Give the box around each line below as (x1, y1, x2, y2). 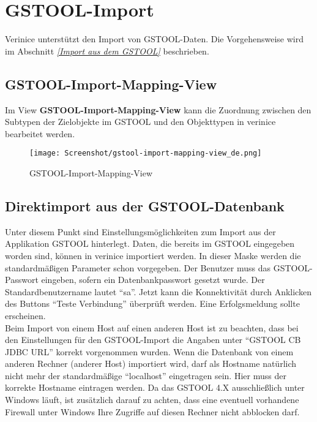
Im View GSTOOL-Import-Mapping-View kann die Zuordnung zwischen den (5, 103, 311, 116)
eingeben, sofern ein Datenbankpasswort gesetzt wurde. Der (41, 273, 265, 286)
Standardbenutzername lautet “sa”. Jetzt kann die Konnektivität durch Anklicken (5, 285, 311, 298)
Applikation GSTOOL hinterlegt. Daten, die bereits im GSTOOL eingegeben (5, 237, 295, 250)
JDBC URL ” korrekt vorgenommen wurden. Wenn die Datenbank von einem (5, 345, 294, 358)
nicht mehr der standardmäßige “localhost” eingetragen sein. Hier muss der (5, 369, 286, 382)
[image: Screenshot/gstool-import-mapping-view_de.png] (29, 149, 262, 158)
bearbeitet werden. (5, 127, 75, 140)
